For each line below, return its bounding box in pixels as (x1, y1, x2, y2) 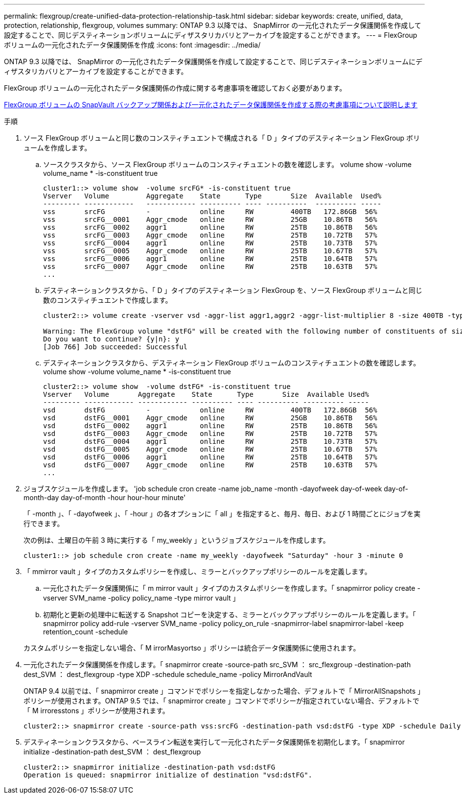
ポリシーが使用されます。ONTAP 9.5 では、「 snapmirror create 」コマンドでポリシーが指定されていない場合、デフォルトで (23, 697, 419, 705)
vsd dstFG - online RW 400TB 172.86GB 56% (43, 406, 377, 414)
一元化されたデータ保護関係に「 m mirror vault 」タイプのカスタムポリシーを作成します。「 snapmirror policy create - (43, 584, 420, 592)
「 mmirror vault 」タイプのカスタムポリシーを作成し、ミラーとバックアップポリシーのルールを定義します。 (23, 567, 371, 576)
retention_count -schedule (43, 628, 128, 636)
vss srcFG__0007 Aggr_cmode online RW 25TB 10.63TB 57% (43, 263, 377, 270)
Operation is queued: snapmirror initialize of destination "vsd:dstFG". (23, 771, 313, 779)
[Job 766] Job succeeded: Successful (43, 343, 188, 351)
